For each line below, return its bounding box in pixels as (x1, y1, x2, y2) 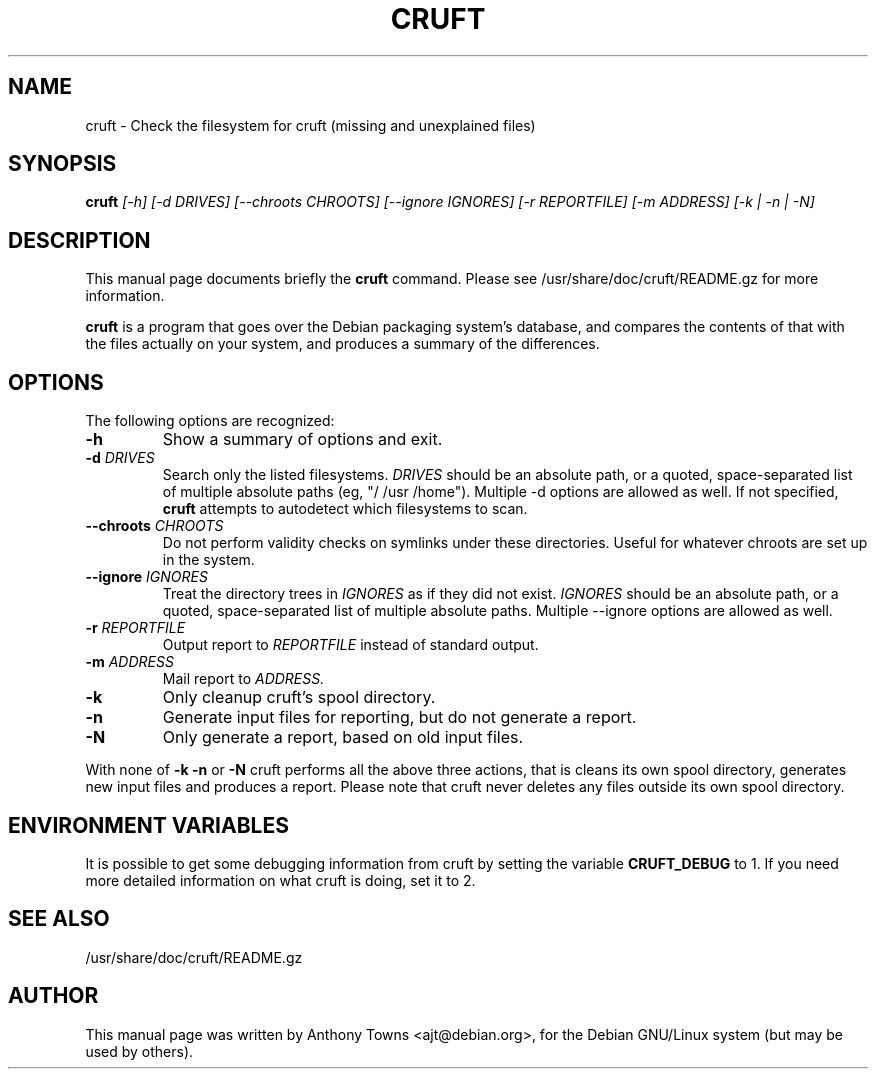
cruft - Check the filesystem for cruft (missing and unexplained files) (85, 116, 536, 134)
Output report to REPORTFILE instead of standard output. (162, 636, 539, 654)
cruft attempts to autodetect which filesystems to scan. (162, 500, 528, 518)
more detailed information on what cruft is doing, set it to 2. (85, 871, 476, 889)
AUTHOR (8, 983, 99, 1009)
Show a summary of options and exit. (162, 429, 443, 450)
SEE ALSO (8, 906, 110, 932)
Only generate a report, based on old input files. (162, 727, 524, 748)
